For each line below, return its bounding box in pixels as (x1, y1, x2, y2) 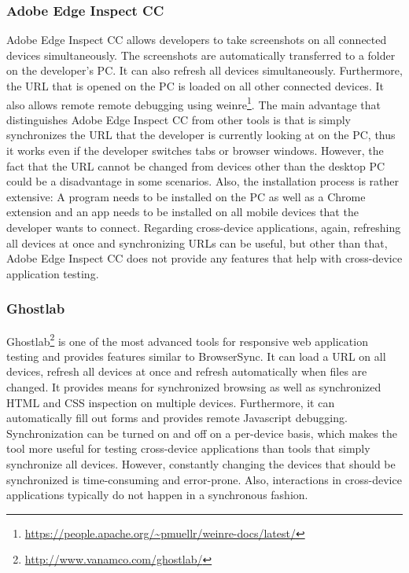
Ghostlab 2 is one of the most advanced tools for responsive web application (6, 330, 368, 349)
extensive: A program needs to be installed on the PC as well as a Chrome (6, 188, 366, 204)
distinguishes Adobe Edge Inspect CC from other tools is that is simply (6, 111, 351, 127)
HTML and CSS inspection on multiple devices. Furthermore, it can (6, 394, 335, 410)
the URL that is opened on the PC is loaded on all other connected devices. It (6, 78, 384, 94)
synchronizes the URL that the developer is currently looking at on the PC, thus (6, 127, 396, 143)
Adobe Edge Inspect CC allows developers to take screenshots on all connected (6, 31, 387, 48)
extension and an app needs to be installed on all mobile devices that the (6, 204, 359, 220)
